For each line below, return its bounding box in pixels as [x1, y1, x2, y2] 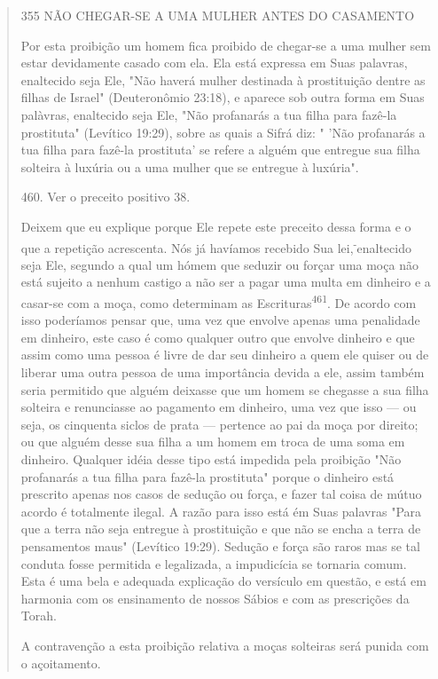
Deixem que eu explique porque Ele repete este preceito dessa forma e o [20, 217, 411, 235]
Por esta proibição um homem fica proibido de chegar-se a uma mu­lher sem [20, 36, 431, 54]
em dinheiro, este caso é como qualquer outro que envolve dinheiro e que [20, 328, 415, 346]
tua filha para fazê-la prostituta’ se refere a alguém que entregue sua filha [20, 140, 420, 159]
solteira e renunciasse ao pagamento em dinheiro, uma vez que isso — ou [20, 398, 417, 416]
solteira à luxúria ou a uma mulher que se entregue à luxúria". [20, 157, 359, 176]
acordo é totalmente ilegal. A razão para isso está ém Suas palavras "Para [20, 501, 422, 520]
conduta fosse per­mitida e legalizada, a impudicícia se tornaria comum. [20, 554, 407, 572]
